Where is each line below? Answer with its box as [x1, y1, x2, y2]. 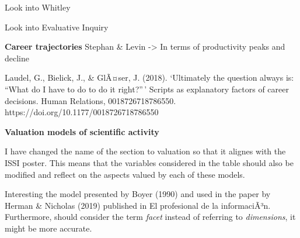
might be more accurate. [5, 222, 92, 234]
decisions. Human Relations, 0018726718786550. [5, 94, 176, 106]
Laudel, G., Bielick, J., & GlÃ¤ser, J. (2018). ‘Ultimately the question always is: [5, 71, 294, 84]
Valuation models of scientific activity [5, 125, 159, 137]
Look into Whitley [5, 1, 71, 13]
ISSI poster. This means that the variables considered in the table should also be [5, 156, 294, 168]
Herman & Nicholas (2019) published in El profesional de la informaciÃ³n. [5, 199, 271, 211]
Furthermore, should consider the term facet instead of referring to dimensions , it [5, 211, 296, 223]
